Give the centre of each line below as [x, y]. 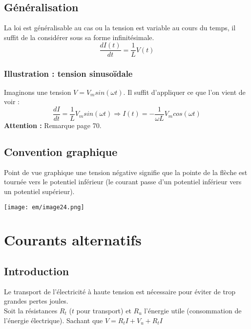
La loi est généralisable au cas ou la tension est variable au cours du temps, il [120, 28]
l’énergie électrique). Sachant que [53, 320]
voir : [12, 101]
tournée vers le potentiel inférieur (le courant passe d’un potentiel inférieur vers [123, 182]
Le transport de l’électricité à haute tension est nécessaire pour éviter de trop [120, 291]
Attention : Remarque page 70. [53, 125]
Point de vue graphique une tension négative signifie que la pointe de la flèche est [126, 172]
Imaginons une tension [38, 92]
